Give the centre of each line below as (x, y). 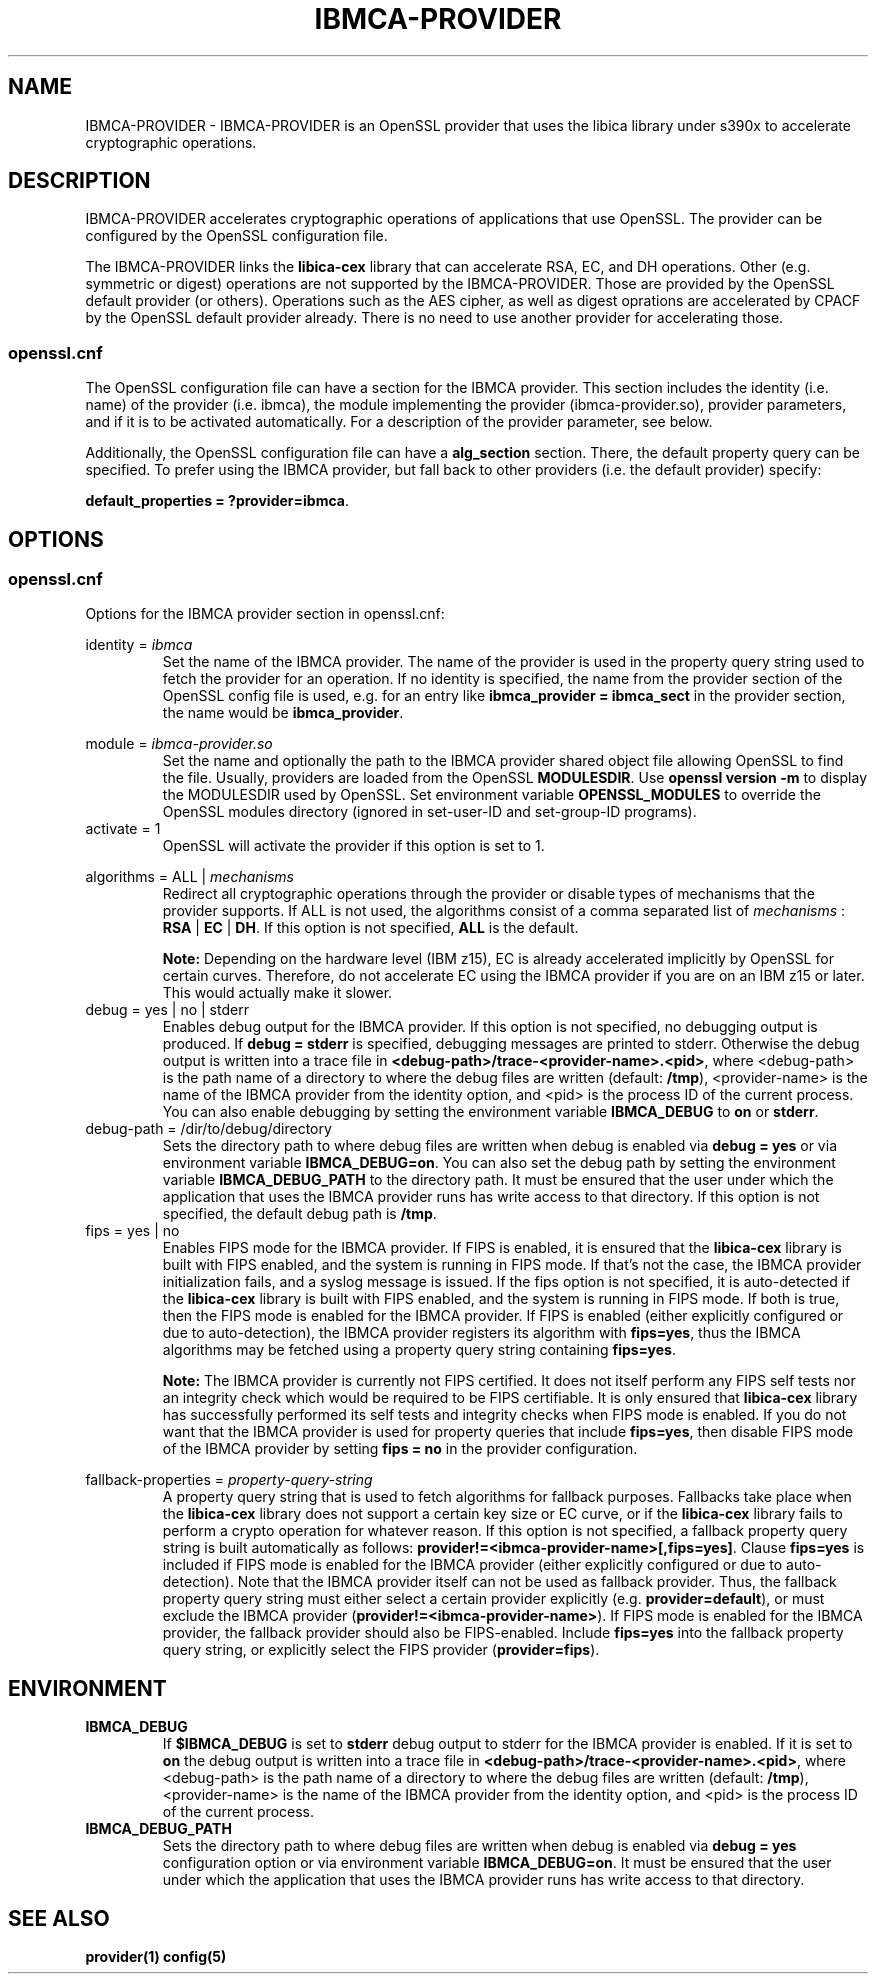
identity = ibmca (139, 645)
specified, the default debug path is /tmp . (299, 1214)
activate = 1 (123, 829)
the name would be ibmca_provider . (283, 713)
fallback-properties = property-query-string (229, 1480)
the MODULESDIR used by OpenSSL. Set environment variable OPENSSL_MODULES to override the (491, 795)
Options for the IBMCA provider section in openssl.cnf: (265, 614)
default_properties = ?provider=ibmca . (217, 501)
